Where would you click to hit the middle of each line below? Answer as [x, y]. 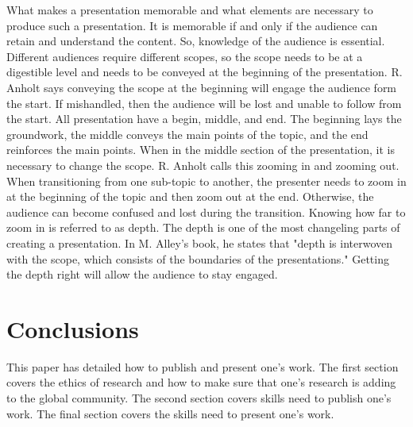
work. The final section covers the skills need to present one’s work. [170, 413]
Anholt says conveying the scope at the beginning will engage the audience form [202, 87]
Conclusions [73, 328]
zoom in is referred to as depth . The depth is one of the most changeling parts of [203, 227]
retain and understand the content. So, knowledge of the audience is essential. [196, 41]
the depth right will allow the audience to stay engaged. [142, 274]
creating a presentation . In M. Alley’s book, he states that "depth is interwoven [200, 242]
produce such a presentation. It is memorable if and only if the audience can [192, 25]
